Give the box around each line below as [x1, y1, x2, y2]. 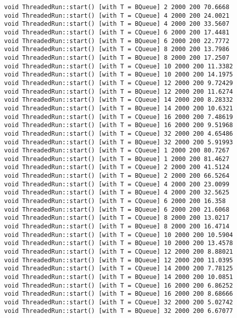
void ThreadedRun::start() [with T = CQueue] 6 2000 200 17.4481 [4, 28, 229, 36]
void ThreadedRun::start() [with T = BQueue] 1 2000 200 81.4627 [4, 155, 229, 163]
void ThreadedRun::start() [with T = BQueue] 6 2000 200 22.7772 [4, 37, 229, 45]
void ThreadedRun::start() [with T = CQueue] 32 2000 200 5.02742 [4, 298, 233, 306]
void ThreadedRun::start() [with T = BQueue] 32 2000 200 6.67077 [4, 307, 233, 314]
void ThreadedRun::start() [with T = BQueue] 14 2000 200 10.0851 [4, 273, 233, 281]
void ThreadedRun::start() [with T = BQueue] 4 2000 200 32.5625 [4, 189, 229, 196]
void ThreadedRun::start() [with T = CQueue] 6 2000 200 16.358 [4, 197, 226, 205]
